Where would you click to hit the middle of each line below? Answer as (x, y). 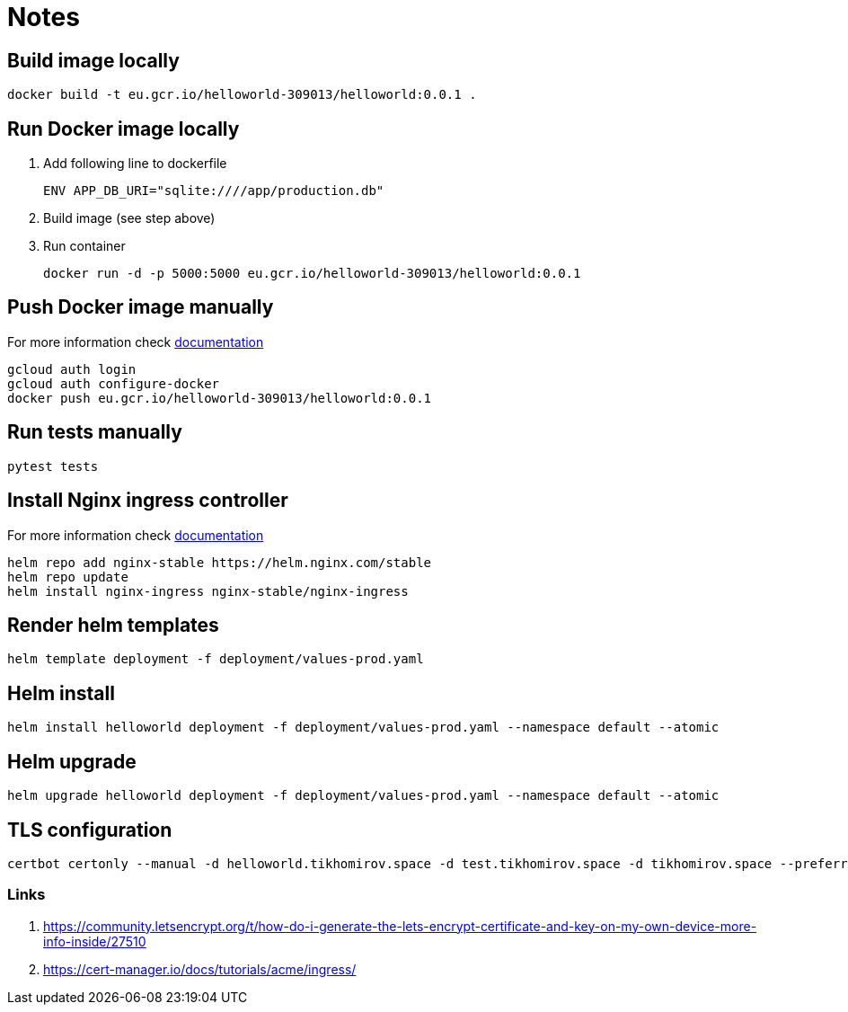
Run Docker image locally (124, 129)
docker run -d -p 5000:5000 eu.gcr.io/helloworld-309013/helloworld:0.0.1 (312, 274)
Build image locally (93, 60)
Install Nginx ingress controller (148, 501)
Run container (84, 246)
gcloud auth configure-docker (114, 383)
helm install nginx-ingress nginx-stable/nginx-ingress (208, 591)
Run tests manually (95, 432)
